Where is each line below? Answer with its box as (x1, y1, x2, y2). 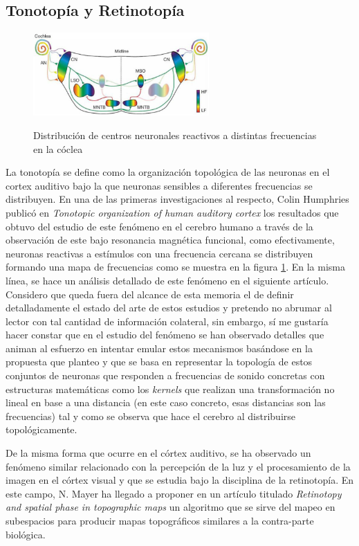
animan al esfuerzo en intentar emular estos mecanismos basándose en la (6, 340, 313, 355)
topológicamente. (6, 422, 77, 437)
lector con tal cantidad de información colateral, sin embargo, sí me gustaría (6, 313, 329, 328)
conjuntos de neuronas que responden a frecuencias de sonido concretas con (6, 368, 325, 383)
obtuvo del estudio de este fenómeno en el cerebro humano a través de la (6, 219, 313, 233)
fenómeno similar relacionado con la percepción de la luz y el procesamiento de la (6, 459, 351, 473)
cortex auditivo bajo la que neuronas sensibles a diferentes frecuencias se (6, 178, 313, 192)
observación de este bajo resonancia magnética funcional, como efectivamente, (6, 233, 335, 247)
